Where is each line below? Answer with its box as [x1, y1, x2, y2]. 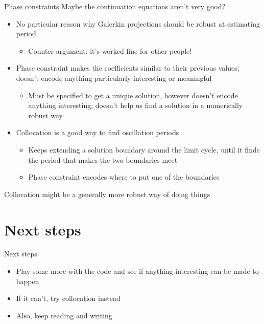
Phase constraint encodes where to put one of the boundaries [28, 171, 220, 182]
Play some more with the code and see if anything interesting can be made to [16, 266, 259, 276]
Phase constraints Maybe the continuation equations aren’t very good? [4, 1, 226, 11]
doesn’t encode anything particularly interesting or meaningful [16, 72, 212, 83]
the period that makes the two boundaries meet [28, 154, 178, 165]
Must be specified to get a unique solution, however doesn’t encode [28, 90, 238, 100]
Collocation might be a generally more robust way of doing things [4, 188, 210, 199]
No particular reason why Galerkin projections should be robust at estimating [16, 18, 260, 29]
